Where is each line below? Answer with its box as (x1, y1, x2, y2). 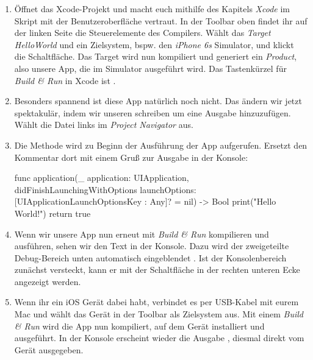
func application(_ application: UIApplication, (14, 171, 189, 184)
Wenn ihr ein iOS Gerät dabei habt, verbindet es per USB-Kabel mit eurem (14, 295, 299, 308)
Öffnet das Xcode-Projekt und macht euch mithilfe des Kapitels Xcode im (14, 2, 290, 15)
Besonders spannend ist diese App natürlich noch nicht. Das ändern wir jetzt (14, 94, 302, 107)
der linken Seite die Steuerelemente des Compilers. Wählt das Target (14, 26, 271, 39)
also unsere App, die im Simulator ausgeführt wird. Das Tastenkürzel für (14, 62, 287, 74)
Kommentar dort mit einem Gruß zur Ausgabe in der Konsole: (14, 150, 248, 163)
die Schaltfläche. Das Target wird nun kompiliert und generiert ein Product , (14, 50, 297, 63)
